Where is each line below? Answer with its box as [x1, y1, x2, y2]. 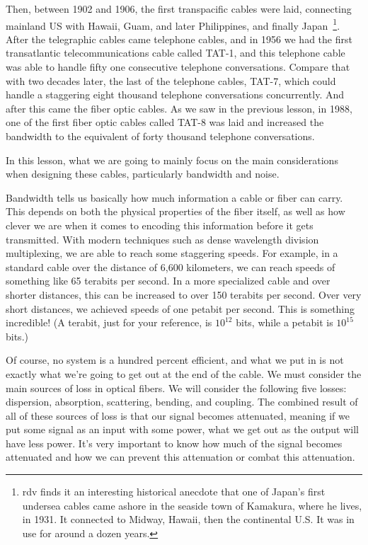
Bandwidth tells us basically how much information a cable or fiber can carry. [6, 190, 343, 205]
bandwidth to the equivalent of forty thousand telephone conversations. [6, 129, 315, 143]
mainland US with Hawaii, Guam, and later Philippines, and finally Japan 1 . [6, 16, 340, 33]
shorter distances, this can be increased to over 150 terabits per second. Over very [6, 287, 362, 302]
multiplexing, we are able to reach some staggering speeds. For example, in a [6, 246, 338, 260]
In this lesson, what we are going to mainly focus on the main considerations [6, 152, 338, 167]
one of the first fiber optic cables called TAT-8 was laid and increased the [6, 115, 324, 130]
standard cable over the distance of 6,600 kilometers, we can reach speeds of [6, 259, 335, 274]
